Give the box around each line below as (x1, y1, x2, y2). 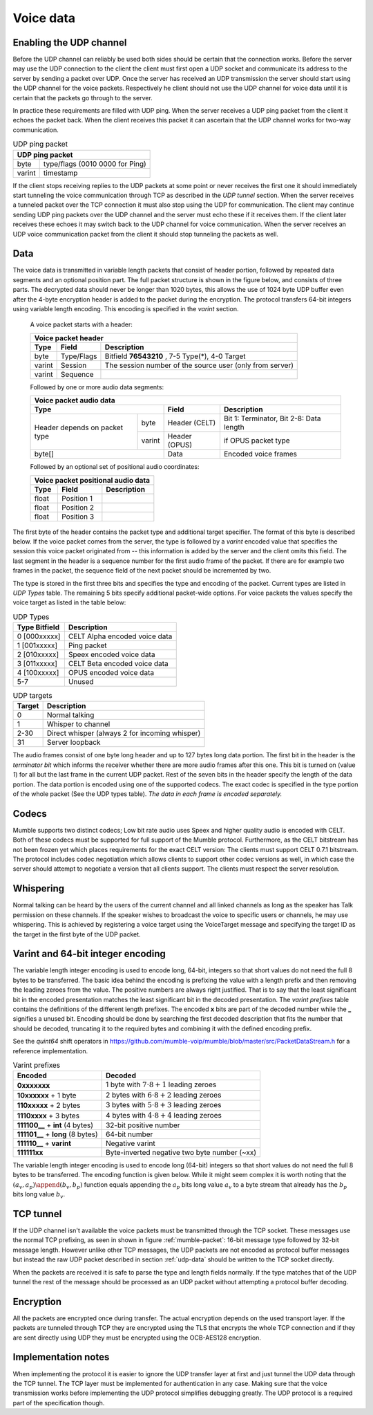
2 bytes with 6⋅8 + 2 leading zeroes (105, 1090, 222, 1100)
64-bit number (105, 1129, 153, 1139)
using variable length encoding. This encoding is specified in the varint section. (12, 304, 239, 313)
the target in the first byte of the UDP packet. (12, 930, 141, 938)
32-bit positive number (105, 1120, 180, 1130)
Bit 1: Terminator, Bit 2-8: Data (223, 414, 321, 423)
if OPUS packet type (223, 436, 290, 445)
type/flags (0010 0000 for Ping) (43, 159, 146, 169)
